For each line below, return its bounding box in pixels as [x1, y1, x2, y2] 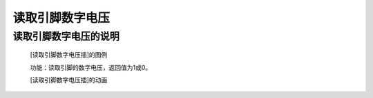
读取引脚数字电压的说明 [12, 30, 120, 42]
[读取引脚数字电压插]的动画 [30, 75, 108, 84]
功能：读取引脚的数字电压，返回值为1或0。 [30, 63, 152, 71]
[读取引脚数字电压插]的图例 [30, 51, 108, 59]
